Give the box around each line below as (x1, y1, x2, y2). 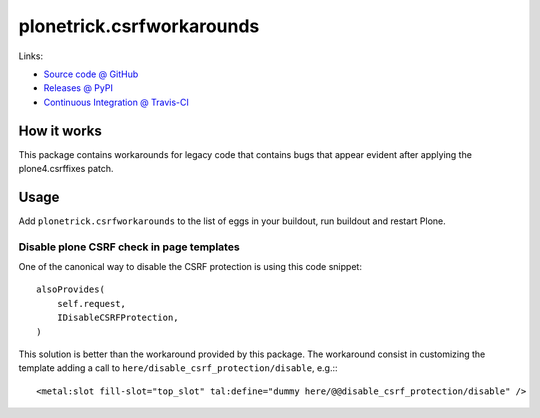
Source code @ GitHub (43, 68, 139, 80)
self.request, (56, 298, 127, 309)
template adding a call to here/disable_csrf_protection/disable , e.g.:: (18, 362, 339, 374)
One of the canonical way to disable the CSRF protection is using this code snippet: (18, 261, 362, 273)
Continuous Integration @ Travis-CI (43, 96, 190, 108)
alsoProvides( (36, 284, 105, 295)
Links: (18, 50, 44, 62)
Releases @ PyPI (43, 82, 114, 94)
